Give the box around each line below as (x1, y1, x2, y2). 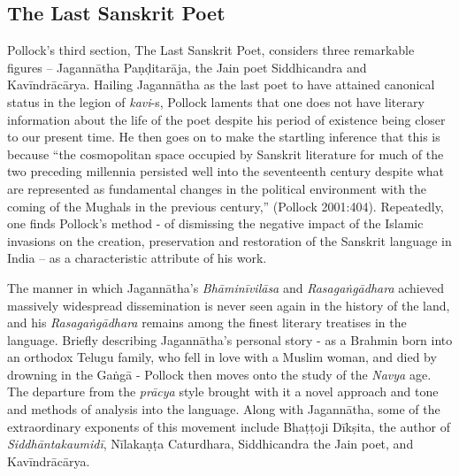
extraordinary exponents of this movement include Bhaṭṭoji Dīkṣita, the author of (7, 417, 450, 435)
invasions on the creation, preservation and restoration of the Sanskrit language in (7, 231, 452, 250)
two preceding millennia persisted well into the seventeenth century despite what (7, 162, 444, 180)
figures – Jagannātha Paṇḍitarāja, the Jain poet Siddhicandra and (7, 58, 367, 76)
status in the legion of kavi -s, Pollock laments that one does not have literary (7, 92, 425, 111)
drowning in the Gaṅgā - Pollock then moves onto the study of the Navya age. (7, 365, 432, 383)
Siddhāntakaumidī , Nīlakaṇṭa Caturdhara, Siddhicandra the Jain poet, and (7, 434, 414, 453)
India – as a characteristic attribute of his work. (7, 249, 267, 267)
